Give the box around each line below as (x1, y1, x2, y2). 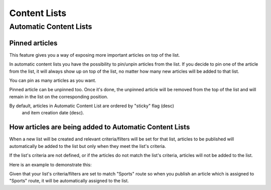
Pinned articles (9, 39, 58, 47)
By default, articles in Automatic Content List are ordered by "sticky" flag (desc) (9, 103, 174, 109)
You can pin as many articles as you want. (9, 77, 96, 83)
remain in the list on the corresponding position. (9, 93, 108, 100)
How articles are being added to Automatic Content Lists (9, 123, 190, 131)
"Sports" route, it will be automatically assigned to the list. (9, 178, 129, 184)
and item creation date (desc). (22, 110, 84, 116)
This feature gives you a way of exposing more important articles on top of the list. (9, 52, 180, 58)
